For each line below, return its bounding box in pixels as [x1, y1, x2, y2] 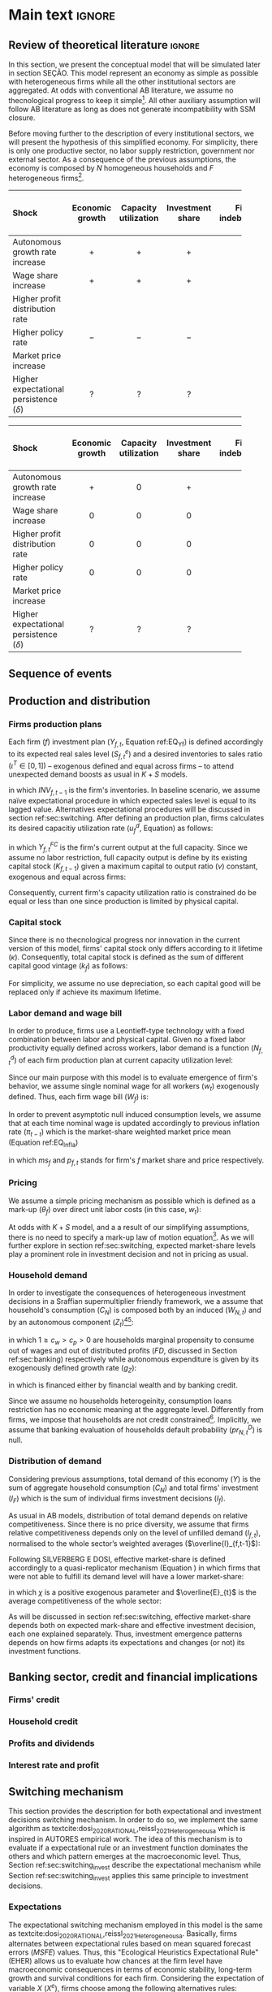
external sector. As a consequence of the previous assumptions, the [8, 154, 237, 164]
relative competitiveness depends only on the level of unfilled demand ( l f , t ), [8, 1528, 261, 1540]
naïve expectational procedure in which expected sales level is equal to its [8, 796, 257, 806]
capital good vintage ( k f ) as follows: [8, 961, 128, 972]
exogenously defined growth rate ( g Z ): [8, 1362, 137, 1375]
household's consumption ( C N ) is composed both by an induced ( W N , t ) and [8, 1306, 261, 1317]
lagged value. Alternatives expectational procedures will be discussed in [8, 804, 251, 814]
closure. [8, 112, 36, 123]
